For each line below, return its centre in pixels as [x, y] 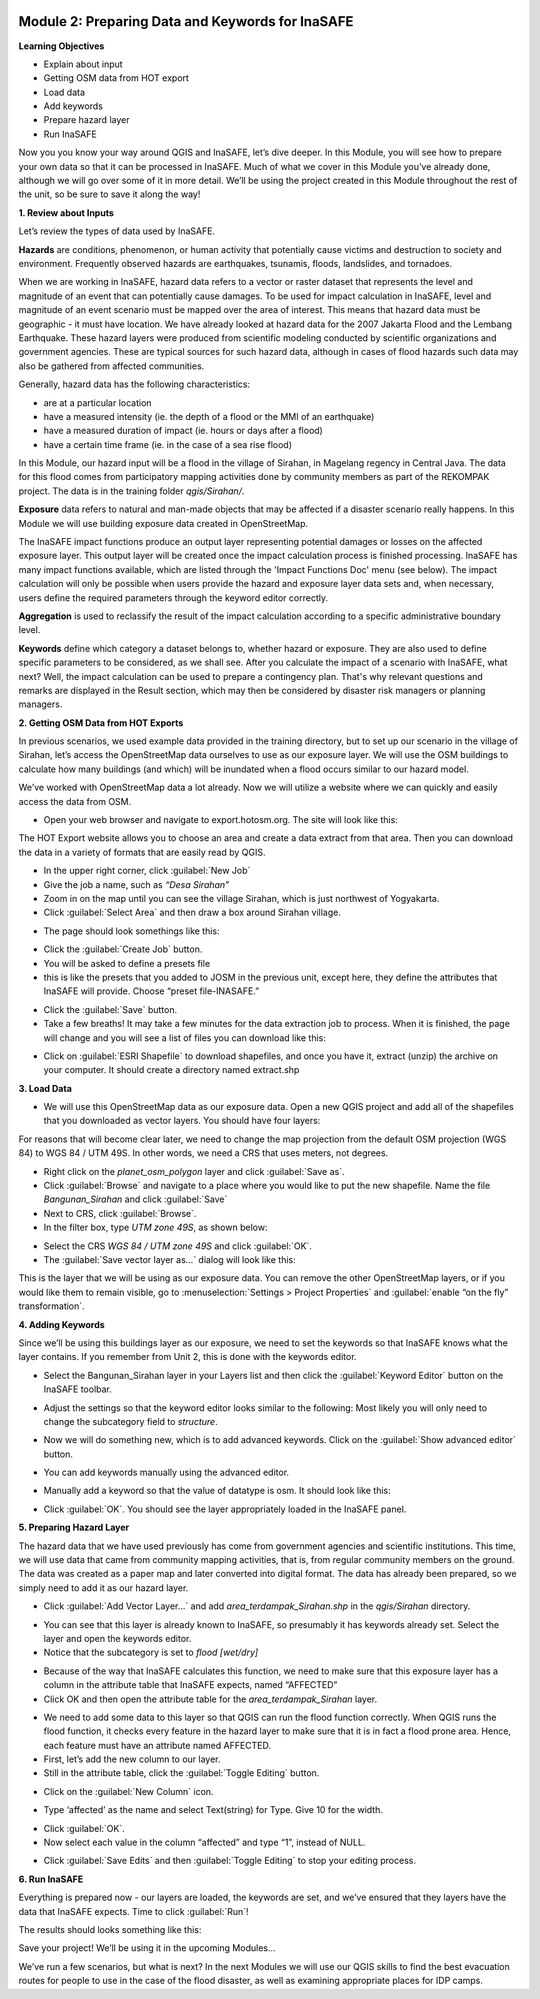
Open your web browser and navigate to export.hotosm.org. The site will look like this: [221, 820]
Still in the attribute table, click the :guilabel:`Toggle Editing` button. [181, 1773]
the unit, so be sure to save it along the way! [109, 194]
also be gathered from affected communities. [111, 366]
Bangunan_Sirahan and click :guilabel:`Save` [135, 1199]
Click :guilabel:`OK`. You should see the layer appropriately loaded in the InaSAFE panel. [225, 1509]
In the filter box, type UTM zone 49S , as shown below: [155, 1227]
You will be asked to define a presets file [127, 963]
